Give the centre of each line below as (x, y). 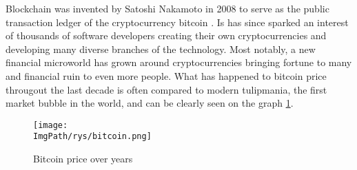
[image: (51, 125)
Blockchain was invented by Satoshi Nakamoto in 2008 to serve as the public (167, 8)
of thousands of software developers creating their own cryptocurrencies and (166, 35)
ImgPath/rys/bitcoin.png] (92, 137)
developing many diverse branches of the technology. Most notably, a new (161, 49)
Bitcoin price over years (83, 159)
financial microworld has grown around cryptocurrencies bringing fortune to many (179, 62)
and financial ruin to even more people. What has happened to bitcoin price (166, 75)
